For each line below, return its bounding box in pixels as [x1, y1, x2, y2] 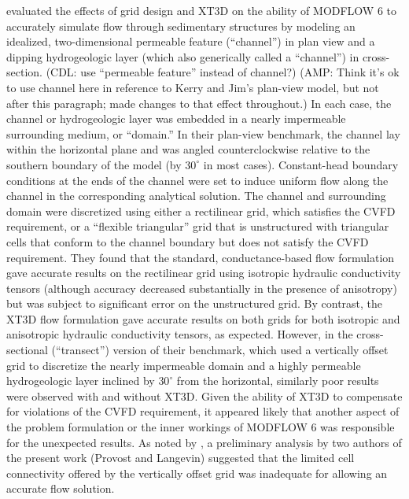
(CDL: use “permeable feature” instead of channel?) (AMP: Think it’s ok [46, 64, 400, 80]
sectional [6, 342, 48, 358]
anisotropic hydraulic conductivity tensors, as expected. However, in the [6, 326, 353, 342]
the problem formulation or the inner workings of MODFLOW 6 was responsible [6, 419, 395, 435]
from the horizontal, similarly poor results [176, 372, 379, 389]
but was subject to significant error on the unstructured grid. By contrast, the [6, 295, 383, 312]
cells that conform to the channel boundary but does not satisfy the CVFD [6, 233, 369, 249]
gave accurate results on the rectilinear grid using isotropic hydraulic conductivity [6, 264, 401, 281]
